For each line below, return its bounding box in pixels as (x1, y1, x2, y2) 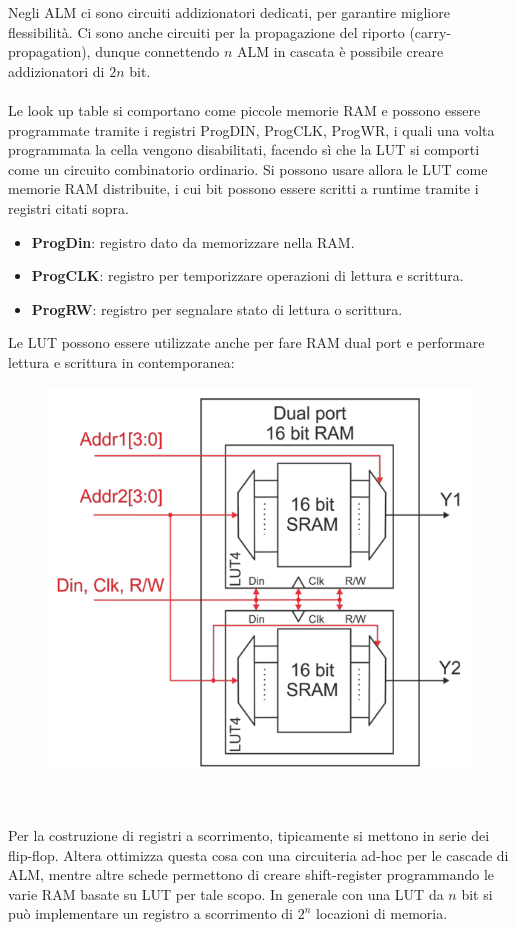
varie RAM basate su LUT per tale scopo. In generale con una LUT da (8, 883, 444, 904)
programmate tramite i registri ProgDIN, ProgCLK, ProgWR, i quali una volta (8, 119, 495, 140)
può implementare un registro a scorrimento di (8, 903, 294, 924)
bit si (461, 883, 493, 904)
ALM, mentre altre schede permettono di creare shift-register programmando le (8, 864, 495, 885)
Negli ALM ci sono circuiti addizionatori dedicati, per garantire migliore (8, 2, 450, 22)
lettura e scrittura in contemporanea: (8, 351, 235, 372)
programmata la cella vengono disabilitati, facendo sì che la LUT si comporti (8, 139, 480, 160)
